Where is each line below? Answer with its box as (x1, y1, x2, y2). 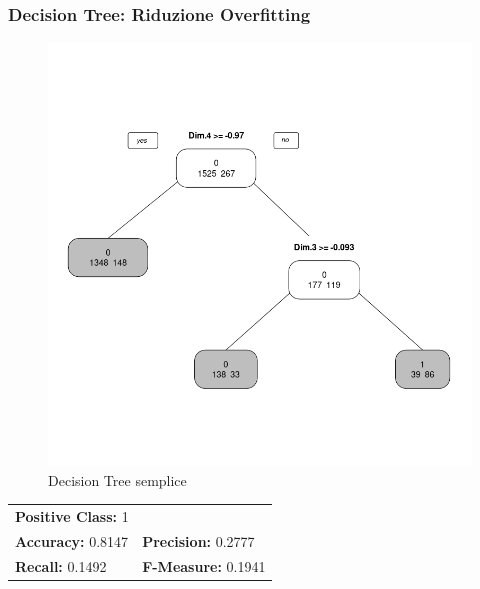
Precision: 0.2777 (142, 531, 255, 551)
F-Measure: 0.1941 (142, 555, 266, 576)
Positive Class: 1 (15, 506, 129, 527)
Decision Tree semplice (48, 469, 187, 490)
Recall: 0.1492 (15, 555, 107, 576)
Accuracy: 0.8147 (15, 531, 129, 551)
